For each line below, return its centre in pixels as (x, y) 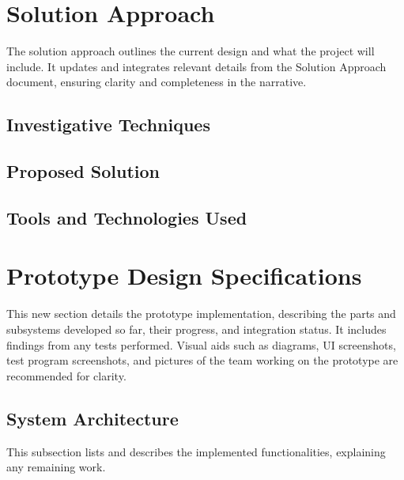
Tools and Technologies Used (127, 217)
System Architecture (93, 418)
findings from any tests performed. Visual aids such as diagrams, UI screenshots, (201, 344)
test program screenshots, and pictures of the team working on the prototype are (202, 360)
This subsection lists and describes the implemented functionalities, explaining (196, 451)
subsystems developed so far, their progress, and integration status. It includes (196, 329)
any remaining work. (56, 467)
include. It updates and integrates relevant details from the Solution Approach (196, 66)
